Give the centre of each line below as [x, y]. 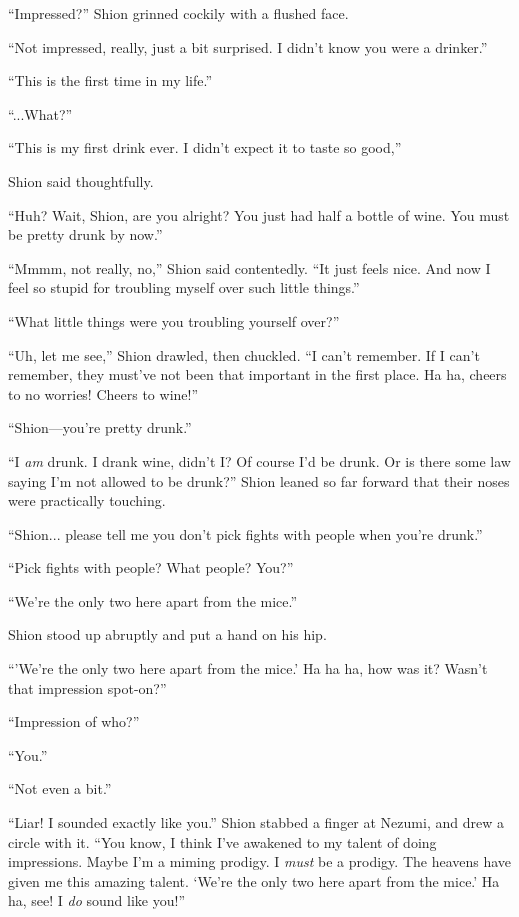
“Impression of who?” [74, 721]
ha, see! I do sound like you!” [97, 900]
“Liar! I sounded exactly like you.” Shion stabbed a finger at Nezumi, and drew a [256, 822]
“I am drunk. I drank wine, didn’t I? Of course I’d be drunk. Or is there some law [259, 460]
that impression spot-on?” [87, 687]
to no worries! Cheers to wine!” [103, 393]
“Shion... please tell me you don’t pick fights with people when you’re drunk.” [245, 533]
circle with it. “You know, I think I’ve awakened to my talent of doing [222, 841]
